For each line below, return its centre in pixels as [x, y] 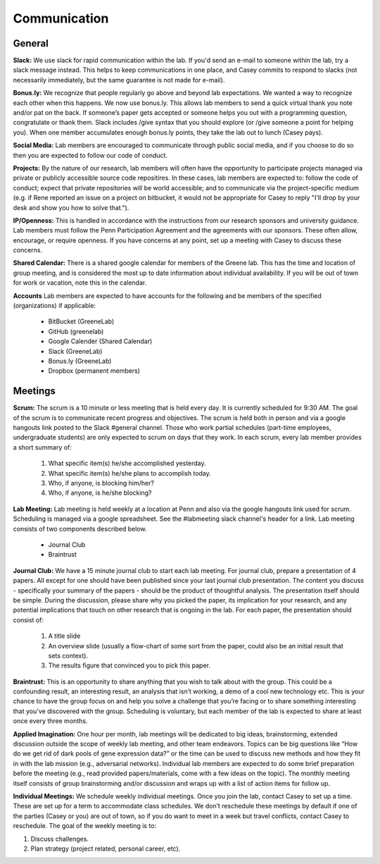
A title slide [64, 636]
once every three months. [50, 721]
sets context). [68, 655]
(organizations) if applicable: [55, 306]
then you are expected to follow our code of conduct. [90, 155]
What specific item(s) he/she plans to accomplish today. [129, 473]
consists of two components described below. [80, 529]
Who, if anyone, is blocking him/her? [101, 483]
